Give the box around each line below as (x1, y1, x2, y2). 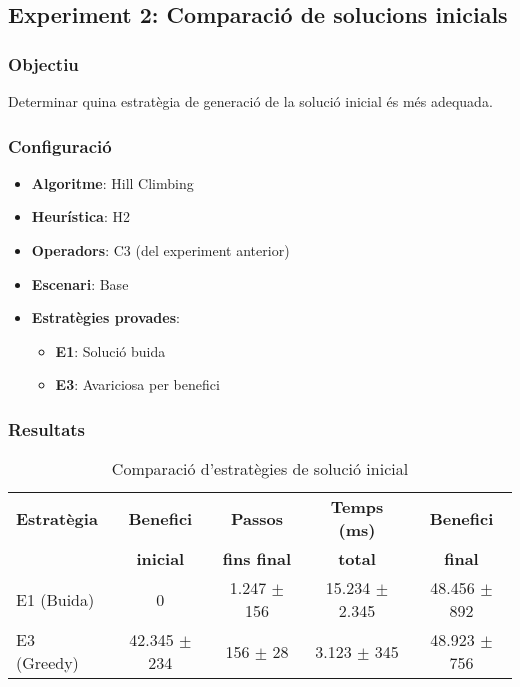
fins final (222, 547, 292, 571)
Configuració (8, 133, 112, 158)
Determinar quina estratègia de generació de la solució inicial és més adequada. (8, 91, 493, 111)
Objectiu (8, 51, 79, 76)
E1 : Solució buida (55, 340, 166, 361)
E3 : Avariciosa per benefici (55, 374, 220, 395)
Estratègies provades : (31, 307, 180, 328)
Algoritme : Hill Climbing (31, 172, 194, 193)
